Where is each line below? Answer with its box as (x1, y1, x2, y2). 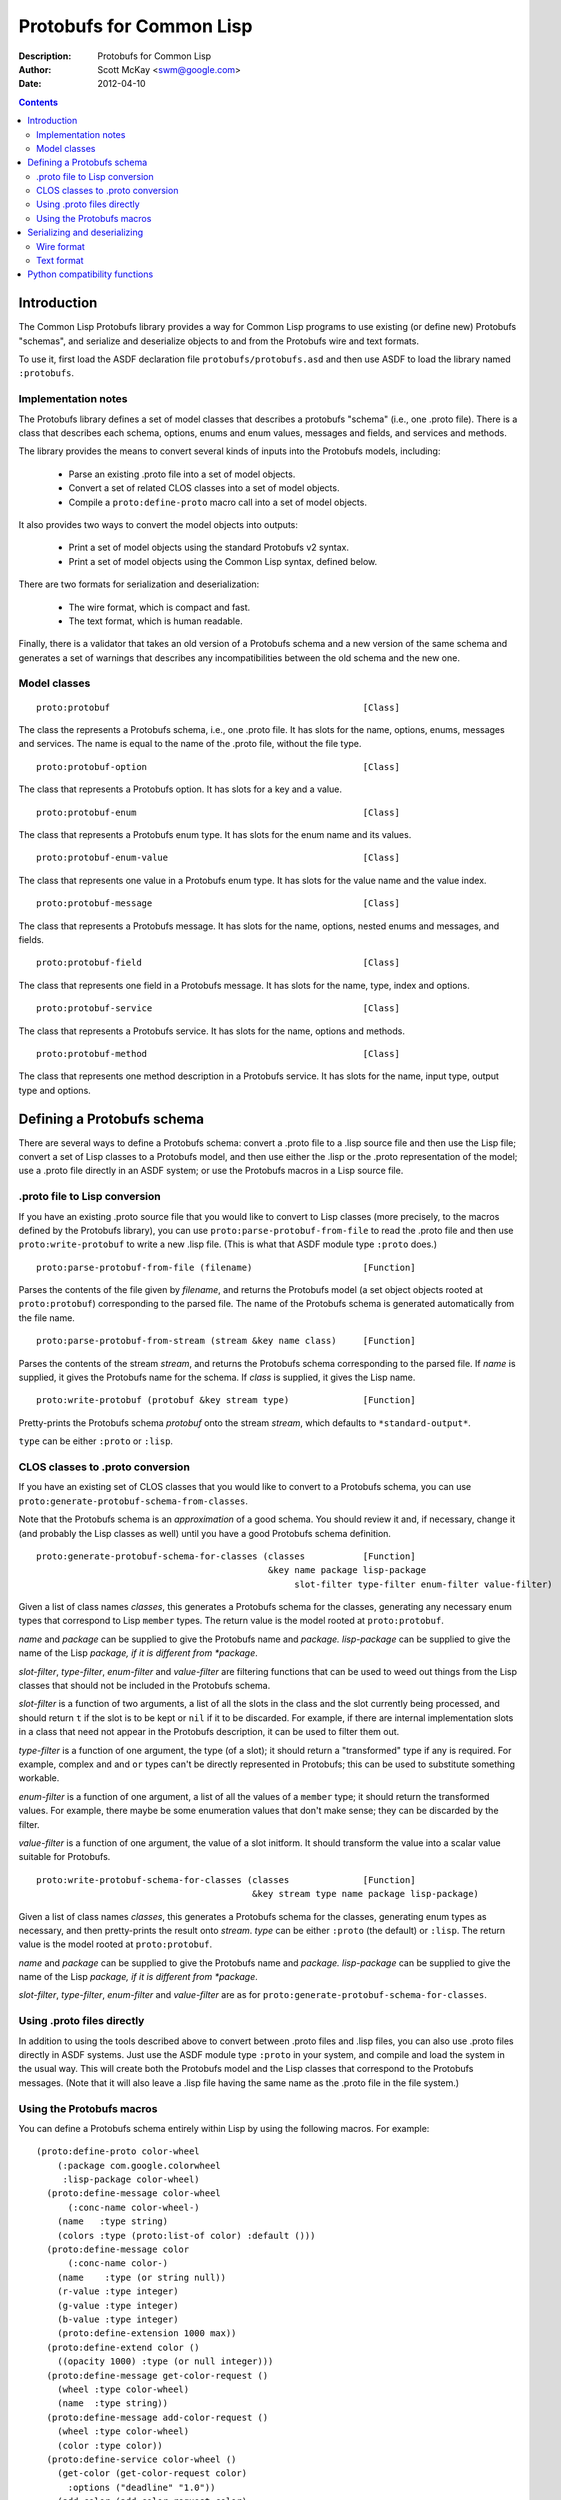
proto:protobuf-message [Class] (36, 898, 400, 909)
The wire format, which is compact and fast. (68, 601, 251, 613)
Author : (18, 63, 52, 75)
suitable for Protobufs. (18, 1851, 111, 1863)
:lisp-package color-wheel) (62, 2174, 200, 2185)
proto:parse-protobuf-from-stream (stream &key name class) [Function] (36, 1335, 416, 1347)
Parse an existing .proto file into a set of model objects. (68, 468, 296, 480)
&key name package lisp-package (267, 1565, 427, 1576)
